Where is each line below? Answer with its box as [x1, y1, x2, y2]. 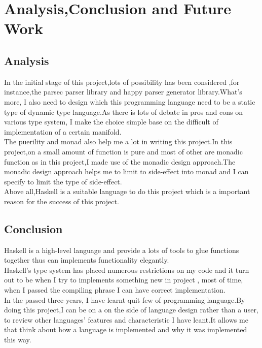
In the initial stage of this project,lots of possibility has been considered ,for [4, 76, 240, 87]
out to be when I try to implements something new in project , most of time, [4, 274, 243, 285]
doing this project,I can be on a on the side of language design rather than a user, [4, 304, 258, 315]
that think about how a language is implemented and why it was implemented [4, 324, 247, 335]
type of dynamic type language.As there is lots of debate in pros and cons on [4, 106, 243, 117]
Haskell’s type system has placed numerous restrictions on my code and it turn [4, 264, 249, 275]
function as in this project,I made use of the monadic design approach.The [4, 156, 236, 167]
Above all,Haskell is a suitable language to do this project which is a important [4, 186, 250, 197]
